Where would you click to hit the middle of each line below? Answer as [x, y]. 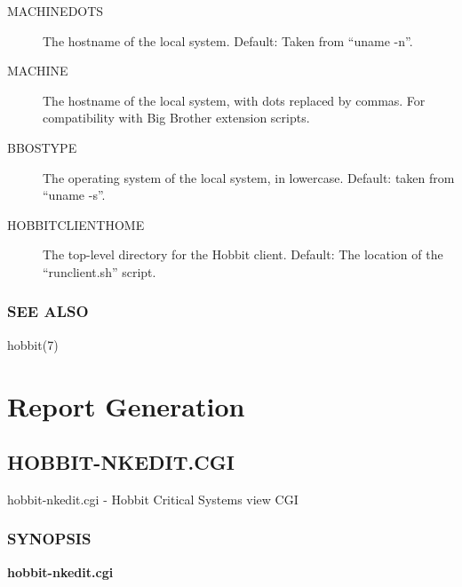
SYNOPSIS [49, 539]
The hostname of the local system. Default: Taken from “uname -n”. [228, 40]
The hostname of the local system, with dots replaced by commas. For [234, 100]
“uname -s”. [74, 195]
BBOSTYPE [42, 147]
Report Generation [126, 405]
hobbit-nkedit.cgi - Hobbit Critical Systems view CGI [153, 499]
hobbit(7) [33, 344]
